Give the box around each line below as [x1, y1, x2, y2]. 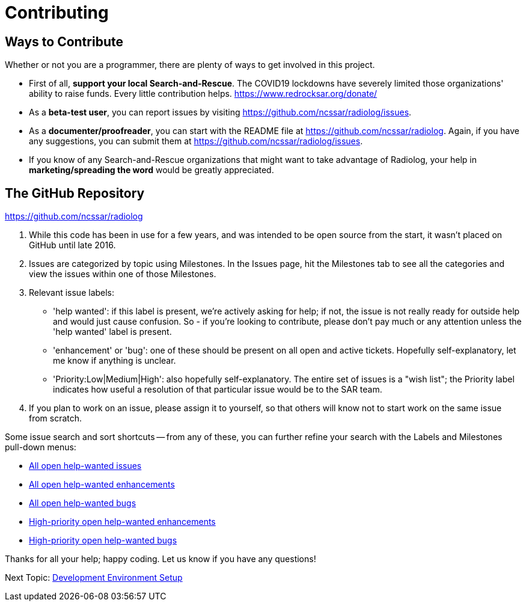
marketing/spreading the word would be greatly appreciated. [29, 165, 274, 176]
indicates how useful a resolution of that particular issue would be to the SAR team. [53, 384, 382, 395]
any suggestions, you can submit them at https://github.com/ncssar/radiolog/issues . [29, 136, 363, 147]
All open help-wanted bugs [29, 498, 136, 509]
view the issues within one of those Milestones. [29, 269, 216, 280]
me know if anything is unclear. [53, 355, 176, 366]
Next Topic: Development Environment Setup [5, 572, 183, 583]
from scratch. [29, 413, 82, 424]
